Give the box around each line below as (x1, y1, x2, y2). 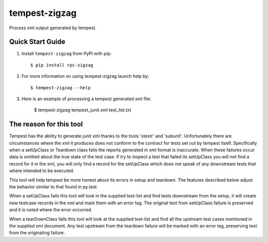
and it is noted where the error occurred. (9, 207, 93, 213)
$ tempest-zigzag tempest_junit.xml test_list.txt (34, 107, 132, 113)
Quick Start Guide (9, 38, 66, 46)
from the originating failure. (9, 230, 65, 236)
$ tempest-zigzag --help (30, 85, 91, 90)
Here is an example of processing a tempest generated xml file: (21, 96, 151, 102)
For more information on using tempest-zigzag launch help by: (21, 73, 149, 79)
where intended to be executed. (9, 168, 74, 174)
